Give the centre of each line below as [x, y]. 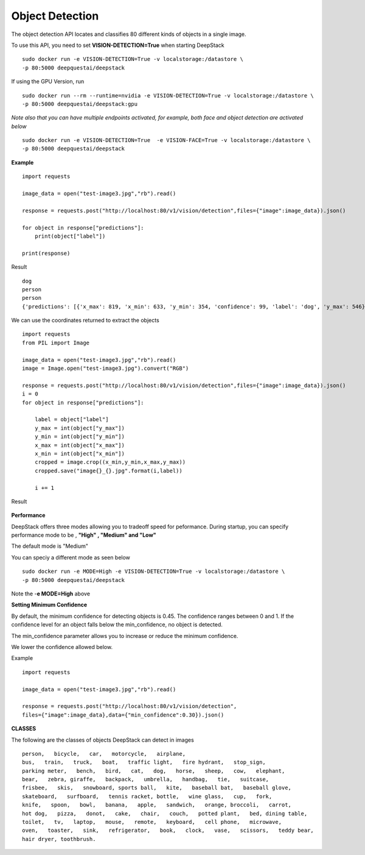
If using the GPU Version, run [48, 82]
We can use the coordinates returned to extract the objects [85, 321]
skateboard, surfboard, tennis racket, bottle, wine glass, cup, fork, [147, 796]
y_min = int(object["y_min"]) [79, 437]
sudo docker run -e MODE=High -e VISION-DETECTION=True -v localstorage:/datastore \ [154, 572]
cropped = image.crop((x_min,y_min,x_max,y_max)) [110, 462]
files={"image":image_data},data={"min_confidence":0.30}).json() [123, 715]
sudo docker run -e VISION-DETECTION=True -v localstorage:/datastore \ [133, 59]
